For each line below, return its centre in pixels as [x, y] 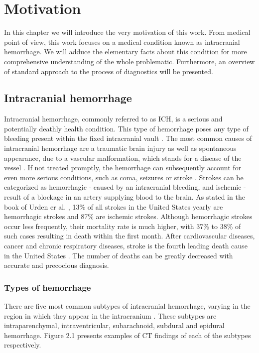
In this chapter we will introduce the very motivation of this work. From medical [127, 32]
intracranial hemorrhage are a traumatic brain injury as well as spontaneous [120, 148]
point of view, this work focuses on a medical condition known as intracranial [122, 42]
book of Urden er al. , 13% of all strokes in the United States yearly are [114, 206]
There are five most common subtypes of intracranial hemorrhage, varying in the [127, 306]
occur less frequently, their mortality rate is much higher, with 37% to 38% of [123, 226]
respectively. [23, 345]
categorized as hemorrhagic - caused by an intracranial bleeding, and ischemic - [125, 187]
